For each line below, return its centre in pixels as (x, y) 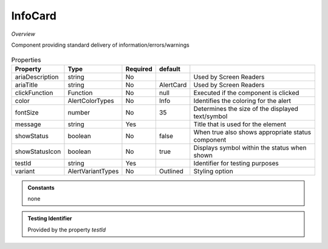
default (169, 68)
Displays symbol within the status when (250, 147)
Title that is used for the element (240, 124)
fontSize (27, 112)
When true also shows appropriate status (252, 132)
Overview (23, 34)
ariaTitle (26, 85)
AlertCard (173, 85)
